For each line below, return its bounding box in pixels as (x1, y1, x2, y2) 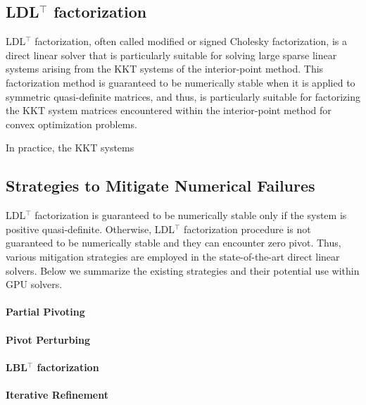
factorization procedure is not (184, 221, 311, 236)
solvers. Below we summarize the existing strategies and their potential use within (6, 263, 360, 278)
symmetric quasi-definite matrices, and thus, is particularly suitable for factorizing (6, 89, 360, 104)
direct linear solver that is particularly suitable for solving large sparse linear (6, 47, 337, 62)
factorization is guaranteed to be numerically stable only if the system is (34, 208, 347, 223)
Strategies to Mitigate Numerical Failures (6, 175, 315, 197)
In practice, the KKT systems (6, 140, 134, 155)
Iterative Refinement (6, 387, 108, 401)
